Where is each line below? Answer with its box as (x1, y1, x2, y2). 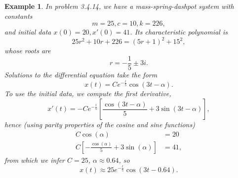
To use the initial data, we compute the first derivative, (4, 88, 171, 99)
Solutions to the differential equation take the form (4, 69, 158, 79)
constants (4, 10, 33, 21)
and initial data (4, 27, 51, 37)
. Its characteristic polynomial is (130, 27, 228, 37)
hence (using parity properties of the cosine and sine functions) (4, 119, 195, 130)
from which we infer (4, 154, 65, 165)
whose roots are (4, 45, 51, 56)
